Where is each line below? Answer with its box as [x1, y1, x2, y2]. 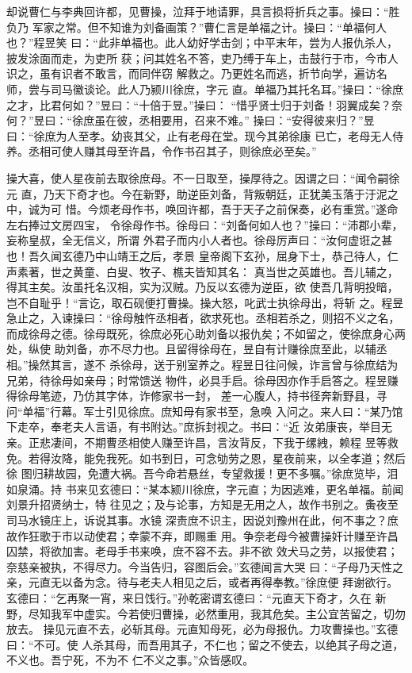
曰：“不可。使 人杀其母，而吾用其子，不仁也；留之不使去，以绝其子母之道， [6, 636, 404, 652]
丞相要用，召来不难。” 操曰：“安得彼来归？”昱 [139, 112, 375, 129]
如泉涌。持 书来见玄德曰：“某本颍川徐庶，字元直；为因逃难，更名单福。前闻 [6, 480, 404, 497]
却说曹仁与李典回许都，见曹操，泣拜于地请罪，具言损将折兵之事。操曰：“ [6, 3, 389, 19]
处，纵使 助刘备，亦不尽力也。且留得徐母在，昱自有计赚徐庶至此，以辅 [6, 340, 376, 357]
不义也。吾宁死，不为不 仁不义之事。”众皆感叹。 [6, 652, 254, 668]
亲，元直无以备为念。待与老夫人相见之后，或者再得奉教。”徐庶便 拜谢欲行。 [6, 574, 399, 590]
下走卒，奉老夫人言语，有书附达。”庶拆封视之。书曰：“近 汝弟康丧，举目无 [6, 418, 392, 435]
